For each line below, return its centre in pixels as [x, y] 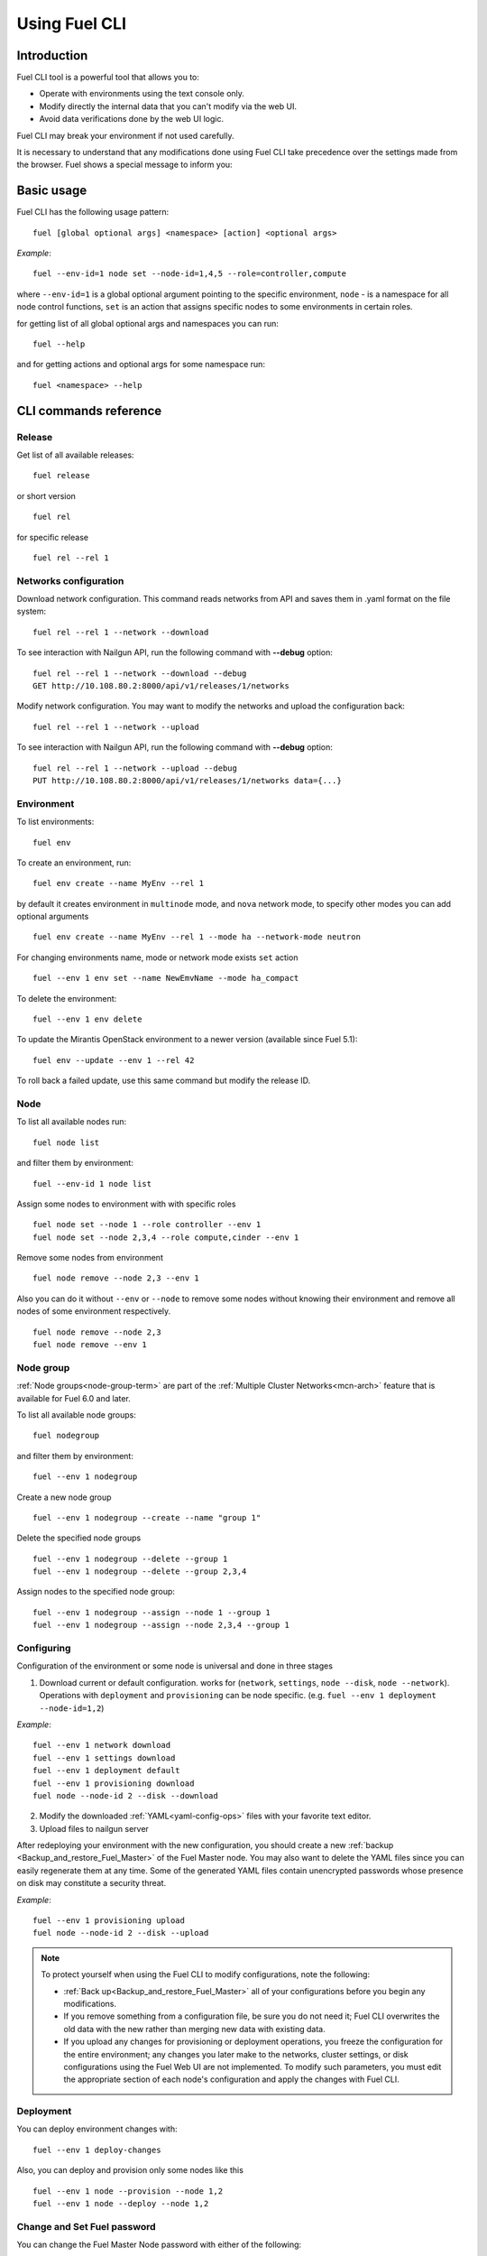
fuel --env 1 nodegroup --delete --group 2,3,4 [140, 1572]
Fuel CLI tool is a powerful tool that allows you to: [108, 78]
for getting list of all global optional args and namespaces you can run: [148, 323]
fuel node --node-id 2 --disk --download [125, 1795]
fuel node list [66, 1142]
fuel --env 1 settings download [104, 1758]
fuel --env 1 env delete [87, 1019]
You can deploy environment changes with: [97, 2129]
